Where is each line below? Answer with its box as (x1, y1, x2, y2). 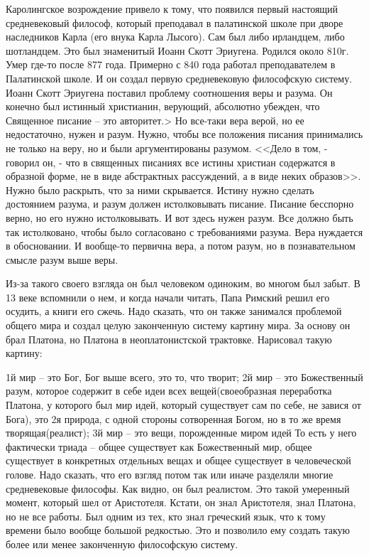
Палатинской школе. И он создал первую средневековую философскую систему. (6, 70, 353, 85)
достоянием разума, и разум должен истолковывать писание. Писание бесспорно (6, 196, 354, 211)
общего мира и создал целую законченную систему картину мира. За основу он (6, 318, 351, 333)
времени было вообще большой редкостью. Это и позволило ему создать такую (6, 523, 350, 538)
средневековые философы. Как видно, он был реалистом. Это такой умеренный (6, 481, 350, 496)
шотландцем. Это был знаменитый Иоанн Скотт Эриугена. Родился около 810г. (6, 43, 349, 58)
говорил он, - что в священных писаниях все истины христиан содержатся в (6, 154, 336, 169)
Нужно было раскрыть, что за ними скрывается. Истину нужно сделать (6, 182, 314, 197)
